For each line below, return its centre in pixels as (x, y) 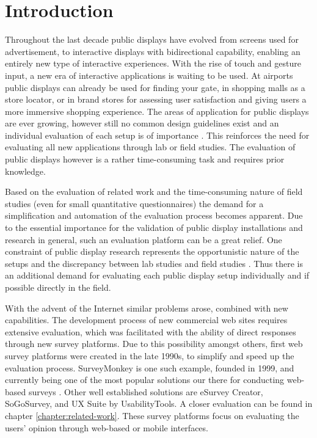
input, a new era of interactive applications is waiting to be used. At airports (149, 75)
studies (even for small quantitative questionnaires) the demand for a (134, 203)
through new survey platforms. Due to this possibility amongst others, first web (154, 344)
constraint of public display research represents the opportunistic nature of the (152, 251)
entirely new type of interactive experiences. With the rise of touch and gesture (153, 63)
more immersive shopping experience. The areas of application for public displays (157, 111)
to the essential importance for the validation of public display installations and (154, 228)
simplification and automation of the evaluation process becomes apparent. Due (154, 215)
